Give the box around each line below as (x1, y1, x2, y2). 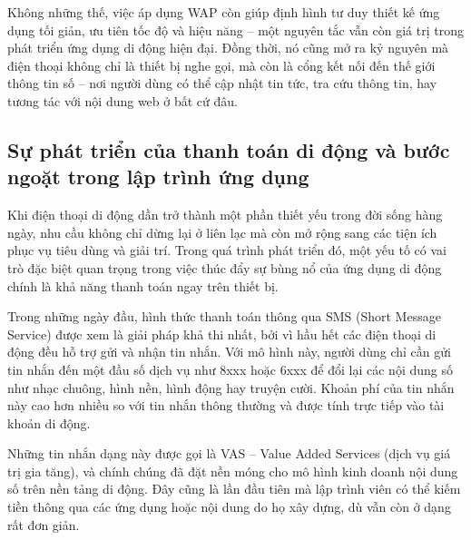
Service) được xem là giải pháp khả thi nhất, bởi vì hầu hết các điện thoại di (7, 324, 437, 343)
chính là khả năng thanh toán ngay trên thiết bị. (7, 276, 279, 295)
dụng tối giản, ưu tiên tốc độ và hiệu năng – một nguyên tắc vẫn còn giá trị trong (7, 20, 464, 39)
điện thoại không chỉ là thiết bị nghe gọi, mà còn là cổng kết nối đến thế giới (7, 55, 436, 74)
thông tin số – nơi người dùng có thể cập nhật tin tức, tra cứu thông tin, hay (7, 74, 437, 93)
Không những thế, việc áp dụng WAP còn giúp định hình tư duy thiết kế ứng (7, 3, 440, 21)
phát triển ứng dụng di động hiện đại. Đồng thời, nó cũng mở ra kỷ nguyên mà (7, 38, 449, 57)
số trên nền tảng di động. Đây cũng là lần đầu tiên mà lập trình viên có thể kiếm (7, 479, 461, 498)
